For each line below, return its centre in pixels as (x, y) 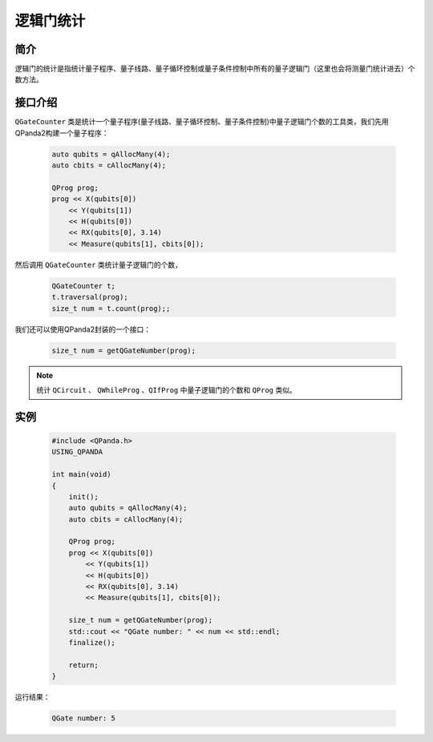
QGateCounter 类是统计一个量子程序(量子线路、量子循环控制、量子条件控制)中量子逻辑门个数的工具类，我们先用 (202, 122)
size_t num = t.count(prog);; (111, 308)
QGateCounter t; (84, 286)
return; (84, 665)
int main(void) (81, 474)
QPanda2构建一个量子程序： (62, 133)
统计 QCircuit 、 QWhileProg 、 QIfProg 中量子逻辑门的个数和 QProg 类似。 (166, 389)
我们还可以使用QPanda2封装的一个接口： (83, 329)
